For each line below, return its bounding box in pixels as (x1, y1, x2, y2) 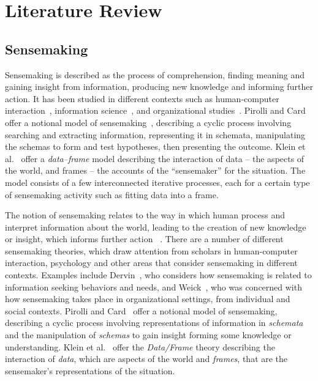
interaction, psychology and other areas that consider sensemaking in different (5, 256, 298, 269)
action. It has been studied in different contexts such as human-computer (5, 92, 279, 105)
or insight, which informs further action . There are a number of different (5, 232, 284, 245)
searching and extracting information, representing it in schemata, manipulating (5, 128, 306, 141)
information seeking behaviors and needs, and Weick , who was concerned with (5, 280, 302, 293)
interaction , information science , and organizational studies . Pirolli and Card (5, 104, 306, 117)
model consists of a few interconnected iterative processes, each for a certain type (5, 176, 310, 188)
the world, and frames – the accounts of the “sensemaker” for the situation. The (5, 164, 306, 177)
